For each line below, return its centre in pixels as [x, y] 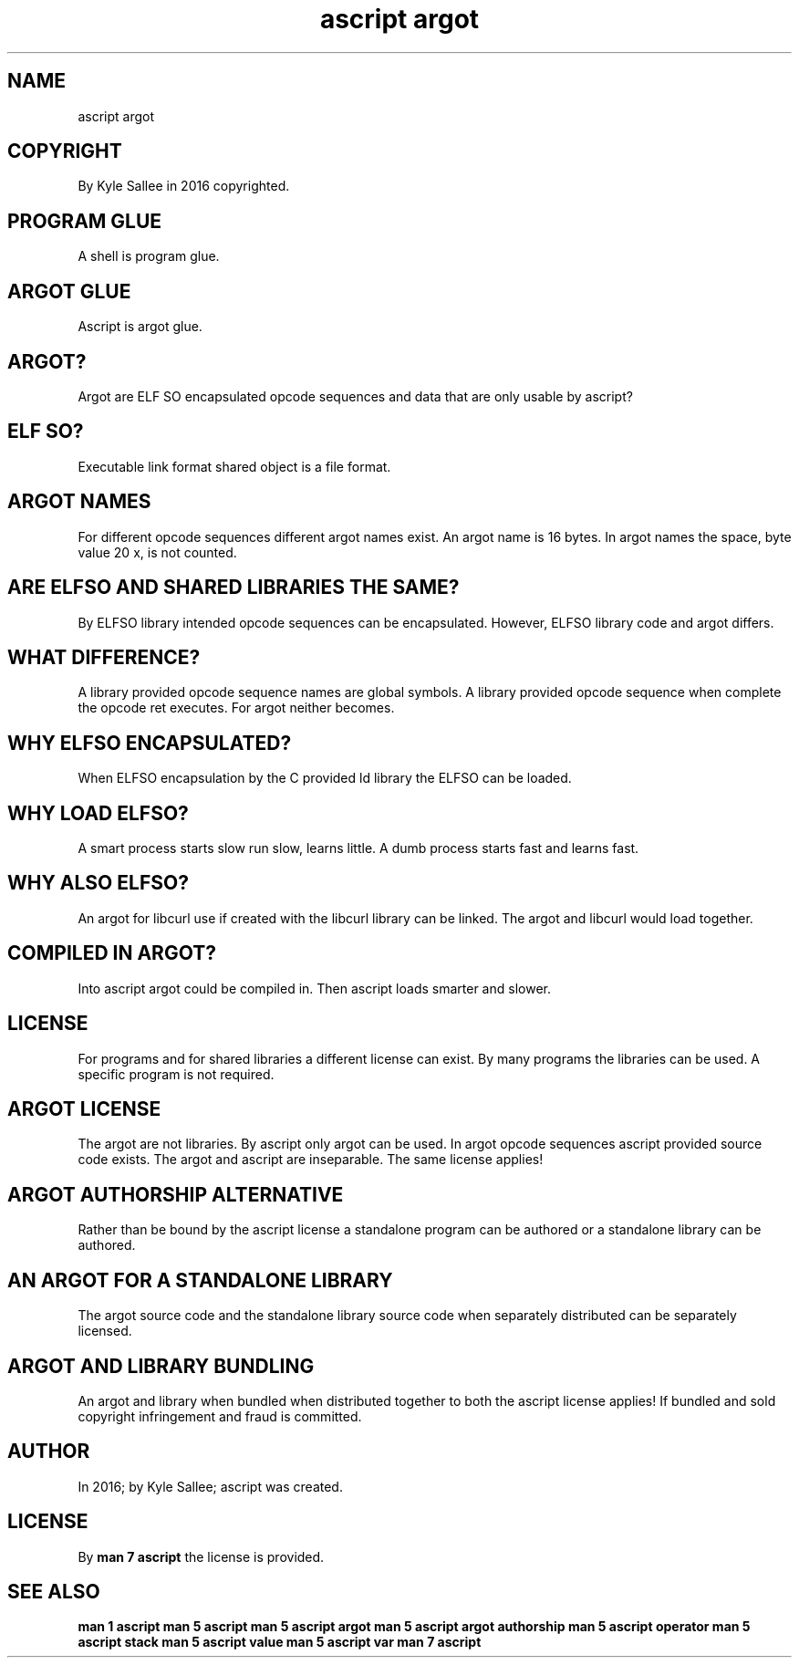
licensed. [105, 1331]
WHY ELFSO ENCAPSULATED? [150, 743]
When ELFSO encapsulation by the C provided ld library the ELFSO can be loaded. [325, 778]
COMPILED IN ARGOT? [112, 953]
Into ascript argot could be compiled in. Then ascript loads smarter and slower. [314, 988]
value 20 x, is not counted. [157, 552]
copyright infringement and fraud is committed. [220, 1416]
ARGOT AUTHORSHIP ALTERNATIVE [176, 1194]
